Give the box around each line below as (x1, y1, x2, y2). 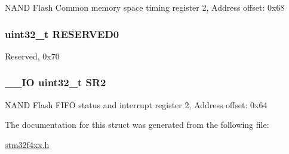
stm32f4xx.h (5, 138, 50, 150)
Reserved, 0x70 (5, 49, 60, 62)
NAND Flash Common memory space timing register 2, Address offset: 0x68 (5, 1, 285, 13)
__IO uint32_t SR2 (5, 75, 106, 90)
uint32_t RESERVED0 (5, 26, 119, 41)
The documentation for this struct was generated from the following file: (5, 118, 269, 131)
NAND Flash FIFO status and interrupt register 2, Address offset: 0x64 (5, 98, 268, 111)
